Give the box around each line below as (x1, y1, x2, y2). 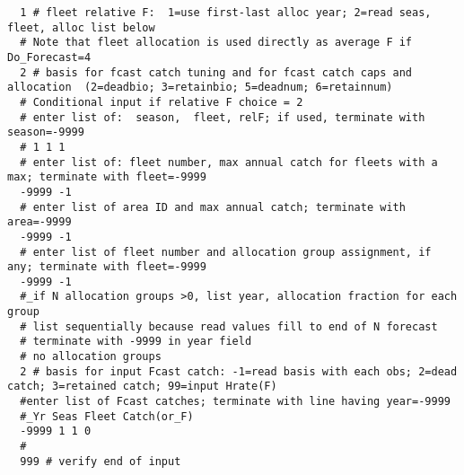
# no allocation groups (20, 350, 162, 364)
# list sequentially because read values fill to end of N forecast (20, 320, 438, 333)
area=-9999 (7, 216, 72, 229)
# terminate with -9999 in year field (20, 335, 252, 348)
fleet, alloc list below (7, 21, 155, 34)
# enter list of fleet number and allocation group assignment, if (20, 245, 432, 259)
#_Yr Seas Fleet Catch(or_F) (20, 409, 194, 423)
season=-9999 (7, 126, 84, 139)
